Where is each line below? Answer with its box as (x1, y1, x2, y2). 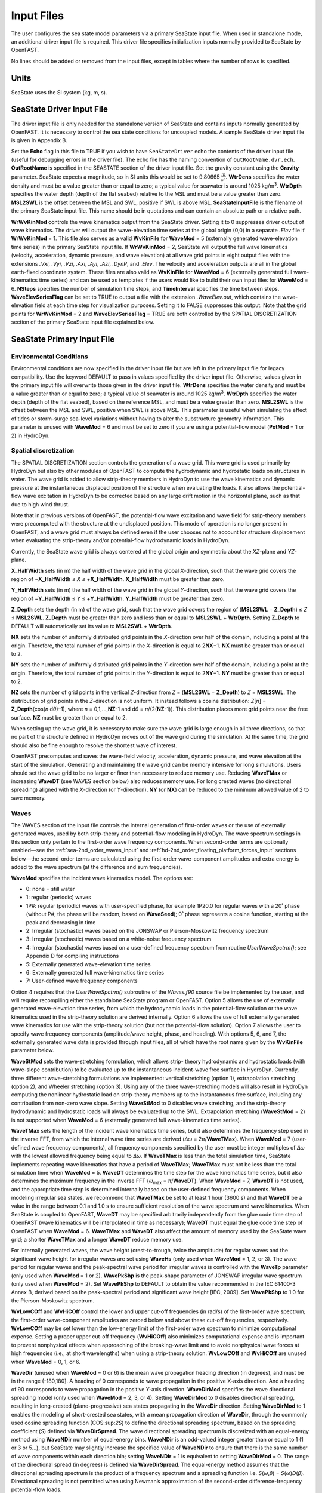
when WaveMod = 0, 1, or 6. (11, 1358, 80, 1365)
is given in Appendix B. (11, 137, 68, 144)
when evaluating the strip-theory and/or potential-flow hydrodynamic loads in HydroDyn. (11, 537, 230, 544)
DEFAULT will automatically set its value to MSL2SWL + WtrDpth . (11, 622, 172, 629)
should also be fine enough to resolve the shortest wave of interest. (11, 741, 177, 749)
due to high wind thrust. (11, 500, 70, 508)
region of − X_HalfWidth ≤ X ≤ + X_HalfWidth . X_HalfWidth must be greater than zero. (11, 575, 225, 582)
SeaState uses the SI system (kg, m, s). (11, 88, 107, 96)
